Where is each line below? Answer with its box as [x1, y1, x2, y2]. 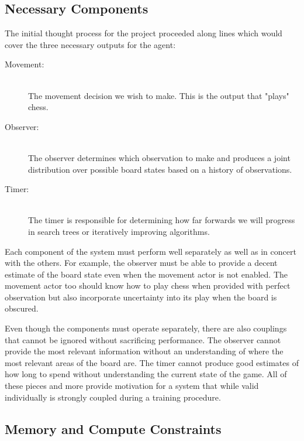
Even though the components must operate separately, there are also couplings [5, 322, 287, 334]
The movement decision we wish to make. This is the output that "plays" [28, 89, 289, 101]
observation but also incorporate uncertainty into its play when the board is [5, 290, 277, 303]
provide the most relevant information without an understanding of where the [5, 345, 284, 357]
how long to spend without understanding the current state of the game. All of [5, 368, 287, 380]
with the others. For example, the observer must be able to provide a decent [5, 257, 278, 269]
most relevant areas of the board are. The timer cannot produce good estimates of [5, 356, 299, 368]
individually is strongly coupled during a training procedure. [5, 391, 221, 403]
